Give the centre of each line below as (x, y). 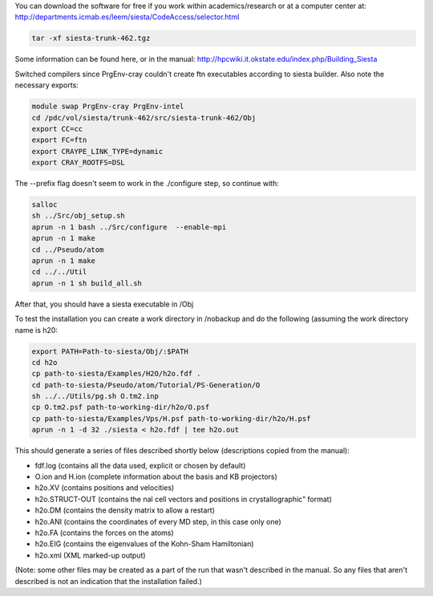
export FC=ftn (59, 140)
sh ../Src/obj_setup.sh (79, 216)
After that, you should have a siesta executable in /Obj (104, 304)
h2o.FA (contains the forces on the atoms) (104, 533)
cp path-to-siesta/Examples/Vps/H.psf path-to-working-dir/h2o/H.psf (171, 418)
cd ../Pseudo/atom (68, 249)
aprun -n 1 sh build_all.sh (87, 283)
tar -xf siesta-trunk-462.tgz (91, 39)
